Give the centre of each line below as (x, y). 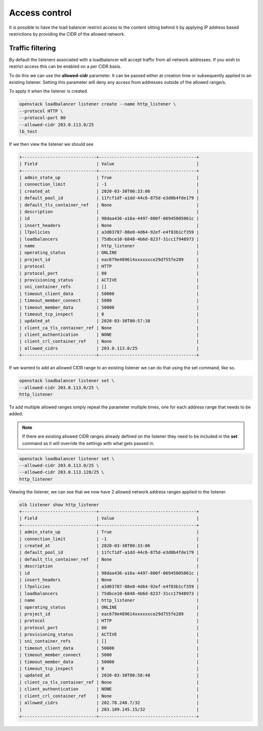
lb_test (28, 131)
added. (16, 414)
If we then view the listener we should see (51, 144)
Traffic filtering (32, 48)
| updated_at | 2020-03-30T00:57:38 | (109, 321)
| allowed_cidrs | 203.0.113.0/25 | (109, 348)
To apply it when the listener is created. (49, 91)
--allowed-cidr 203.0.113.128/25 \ (62, 472)
